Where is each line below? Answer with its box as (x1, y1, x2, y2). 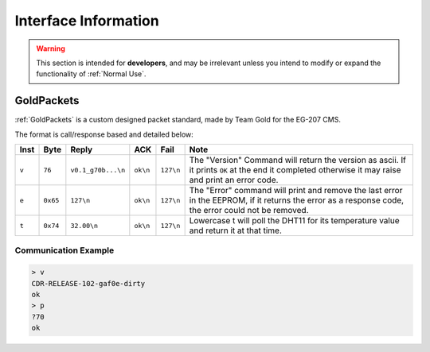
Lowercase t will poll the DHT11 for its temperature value (189, 215, 400, 226)
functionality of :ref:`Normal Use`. (36, 69, 147, 79)
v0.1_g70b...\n (70, 165, 126, 174)
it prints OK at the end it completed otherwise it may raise (189, 164, 401, 176)
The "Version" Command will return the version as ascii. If (189, 155, 406, 166)
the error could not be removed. (189, 205, 310, 216)
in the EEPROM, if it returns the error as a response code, (189, 195, 405, 206)
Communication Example (14, 245, 115, 256)
